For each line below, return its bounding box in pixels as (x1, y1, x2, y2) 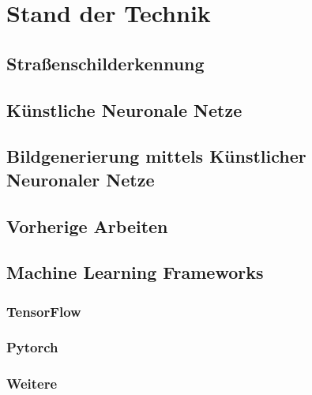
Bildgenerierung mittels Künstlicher (6, 144, 306, 168)
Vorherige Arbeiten (6, 213, 168, 238)
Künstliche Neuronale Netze (6, 97, 242, 122)
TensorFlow (6, 301, 81, 321)
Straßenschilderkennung (6, 51, 205, 75)
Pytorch (6, 337, 58, 357)
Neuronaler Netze (6, 167, 155, 191)
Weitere (6, 374, 58, 393)
